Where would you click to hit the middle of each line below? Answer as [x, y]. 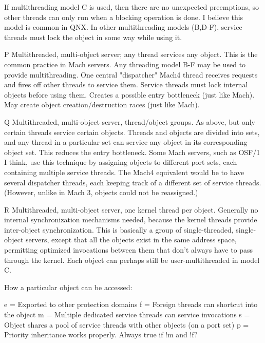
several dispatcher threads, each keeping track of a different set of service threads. [133, 182]
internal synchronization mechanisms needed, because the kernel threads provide [131, 220]
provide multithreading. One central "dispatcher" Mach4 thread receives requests [131, 74]
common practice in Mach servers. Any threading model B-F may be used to [125, 64]
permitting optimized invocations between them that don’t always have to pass [129, 250]
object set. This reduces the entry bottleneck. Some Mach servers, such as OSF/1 [132, 152]
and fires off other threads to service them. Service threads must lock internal [126, 84]
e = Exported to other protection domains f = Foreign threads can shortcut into [131, 304]
